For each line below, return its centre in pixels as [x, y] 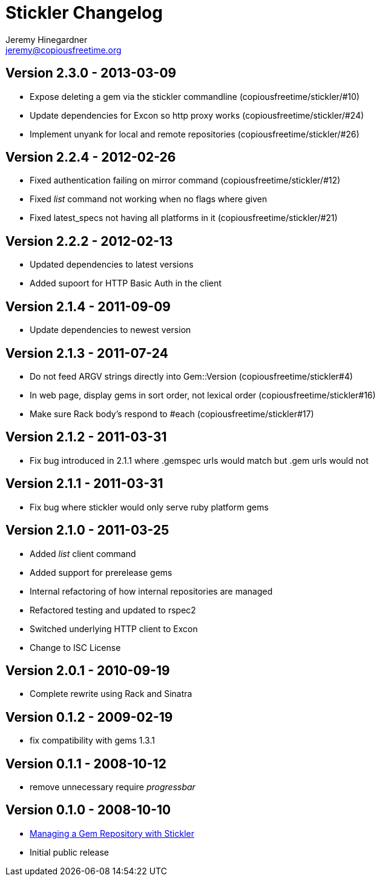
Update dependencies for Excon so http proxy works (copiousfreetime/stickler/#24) [197, 115]
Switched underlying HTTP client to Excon [114, 629]
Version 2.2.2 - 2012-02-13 [89, 241]
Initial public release [70, 852]
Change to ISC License [75, 647]
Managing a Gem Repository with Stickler [112, 833]
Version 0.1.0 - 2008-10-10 [88, 810]
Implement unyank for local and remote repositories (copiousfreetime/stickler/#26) [195, 134]
